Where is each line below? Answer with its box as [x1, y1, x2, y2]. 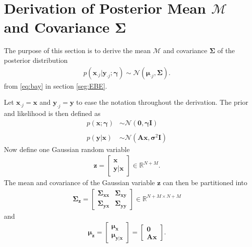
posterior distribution [4, 55, 68, 65]
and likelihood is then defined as [4, 108, 101, 118]
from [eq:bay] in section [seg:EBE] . [4, 80, 107, 91]
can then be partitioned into [163, 177, 248, 188]
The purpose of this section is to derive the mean [4, 45, 151, 56]
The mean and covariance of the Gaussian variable [4, 177, 155, 188]
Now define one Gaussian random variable [4, 144, 130, 154]
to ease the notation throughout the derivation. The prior [76, 97, 249, 107]
